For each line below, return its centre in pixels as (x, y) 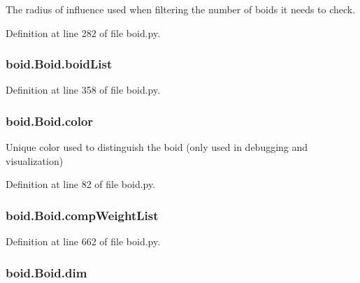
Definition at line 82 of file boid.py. (81, 184)
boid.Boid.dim (46, 272)
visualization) (35, 160)
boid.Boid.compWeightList (82, 215)
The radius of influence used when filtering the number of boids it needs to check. (181, 9)
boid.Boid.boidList (59, 64)
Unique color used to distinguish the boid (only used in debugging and (157, 147)
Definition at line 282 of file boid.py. (83, 32)
